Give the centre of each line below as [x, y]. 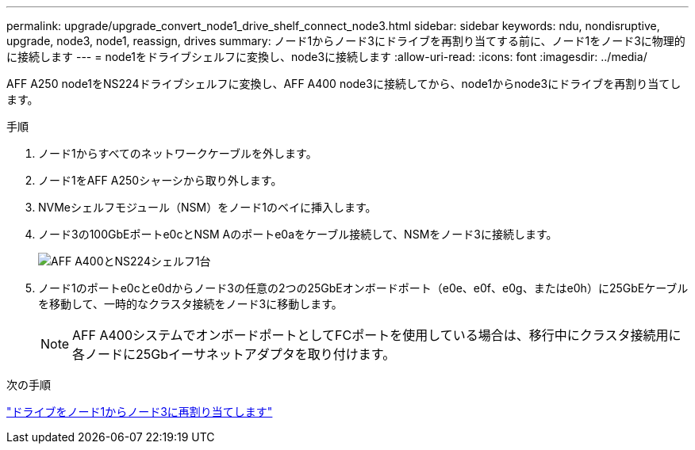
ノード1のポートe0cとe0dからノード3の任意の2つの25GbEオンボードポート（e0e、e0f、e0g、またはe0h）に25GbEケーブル [363, 288]
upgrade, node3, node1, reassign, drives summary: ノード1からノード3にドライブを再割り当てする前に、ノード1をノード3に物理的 [346, 41]
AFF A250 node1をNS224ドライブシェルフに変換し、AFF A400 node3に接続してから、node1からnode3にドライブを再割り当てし [344, 84]
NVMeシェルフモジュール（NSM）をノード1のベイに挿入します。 [207, 207]
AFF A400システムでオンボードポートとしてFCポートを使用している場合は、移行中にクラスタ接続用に [377, 335]
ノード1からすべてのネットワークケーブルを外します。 [178, 153]
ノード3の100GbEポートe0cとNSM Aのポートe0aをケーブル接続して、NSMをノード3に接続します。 [298, 234]
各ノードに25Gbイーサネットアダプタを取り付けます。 [234, 354]
